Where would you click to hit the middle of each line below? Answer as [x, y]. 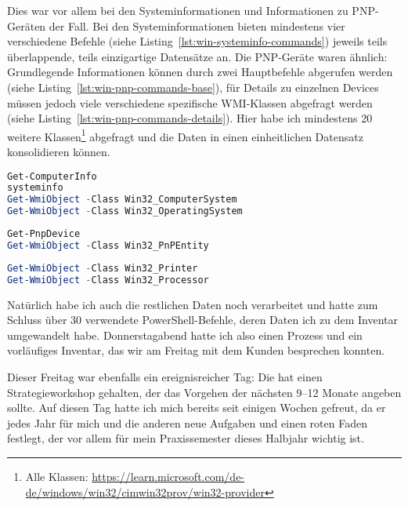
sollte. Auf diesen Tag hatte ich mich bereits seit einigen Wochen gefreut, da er [197, 408]
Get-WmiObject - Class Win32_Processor [108, 280]
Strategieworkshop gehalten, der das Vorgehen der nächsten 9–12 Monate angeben [204, 392]
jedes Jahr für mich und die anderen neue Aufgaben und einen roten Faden [187, 422]
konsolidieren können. [59, 151]
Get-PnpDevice [44, 234]
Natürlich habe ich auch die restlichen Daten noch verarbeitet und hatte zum [193, 304]
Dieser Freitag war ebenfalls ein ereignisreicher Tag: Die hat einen [165, 376]
